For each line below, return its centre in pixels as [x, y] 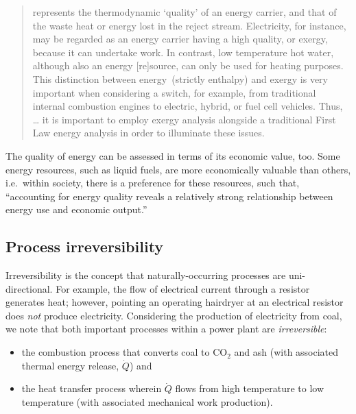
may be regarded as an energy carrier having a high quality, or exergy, [180, 39]
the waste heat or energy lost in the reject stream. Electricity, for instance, [189, 25]
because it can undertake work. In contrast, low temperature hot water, [183, 52]
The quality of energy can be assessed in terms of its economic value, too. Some [173, 155]
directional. [29, 288]
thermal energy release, [70, 365]
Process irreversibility [85, 246]
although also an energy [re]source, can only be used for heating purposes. [188, 65]
